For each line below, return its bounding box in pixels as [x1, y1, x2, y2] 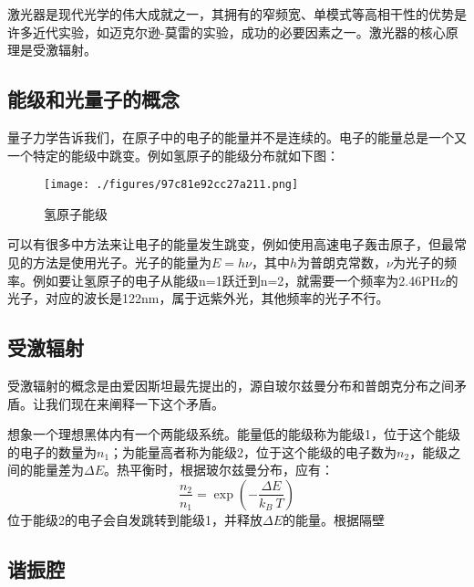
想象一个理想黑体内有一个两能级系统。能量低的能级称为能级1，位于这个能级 [7, 425, 460, 444]
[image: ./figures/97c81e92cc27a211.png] [44, 178, 299, 192]
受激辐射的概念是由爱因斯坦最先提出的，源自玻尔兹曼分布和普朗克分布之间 [7, 376, 454, 394]
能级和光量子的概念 [7, 85, 180, 113]
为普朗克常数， [297, 253, 387, 272]
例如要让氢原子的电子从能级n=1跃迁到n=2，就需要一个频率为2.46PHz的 [32, 270, 459, 289]
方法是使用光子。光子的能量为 [32, 253, 211, 272]
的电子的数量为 [7, 442, 97, 461]
